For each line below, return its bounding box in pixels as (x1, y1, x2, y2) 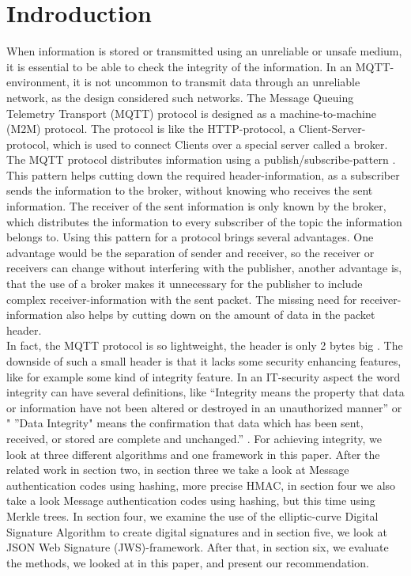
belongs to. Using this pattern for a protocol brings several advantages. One (6, 229, 374, 245)
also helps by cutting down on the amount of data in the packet (66, 306, 375, 323)
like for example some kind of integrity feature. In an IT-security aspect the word (6, 368, 401, 385)
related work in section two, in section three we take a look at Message (6, 461, 349, 478)
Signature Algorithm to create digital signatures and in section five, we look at (6, 523, 387, 540)
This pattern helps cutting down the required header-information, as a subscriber (6, 166, 400, 183)
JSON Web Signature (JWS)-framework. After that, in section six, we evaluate (6, 539, 389, 555)
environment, (6, 74, 70, 90)
